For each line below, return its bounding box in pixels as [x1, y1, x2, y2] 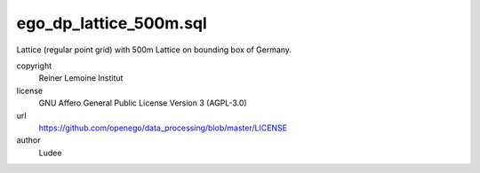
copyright [16, 60, 52, 71]
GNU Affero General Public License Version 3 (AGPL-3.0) [38, 98, 248, 108]
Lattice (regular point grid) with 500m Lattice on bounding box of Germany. [16, 44, 292, 55]
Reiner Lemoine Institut [38, 73, 124, 83]
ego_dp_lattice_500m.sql [16, 13, 208, 33]
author [16, 135, 41, 145]
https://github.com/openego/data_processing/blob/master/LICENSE [38, 122, 288, 133]
